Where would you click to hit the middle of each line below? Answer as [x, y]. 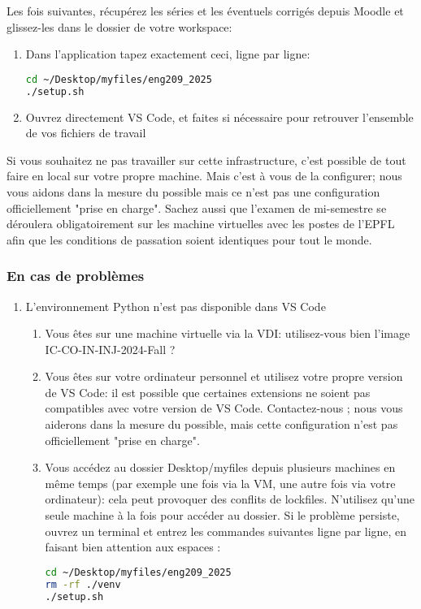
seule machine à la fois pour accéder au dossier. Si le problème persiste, [222, 515]
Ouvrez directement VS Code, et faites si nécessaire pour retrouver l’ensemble [219, 117]
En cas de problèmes [76, 276]
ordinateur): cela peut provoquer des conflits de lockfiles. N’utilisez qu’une [230, 499]
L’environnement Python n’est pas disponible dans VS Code [176, 306]
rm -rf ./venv [83, 584]
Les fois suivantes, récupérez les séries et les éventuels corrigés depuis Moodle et [205, 11]
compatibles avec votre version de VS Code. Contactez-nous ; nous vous [224, 408]
